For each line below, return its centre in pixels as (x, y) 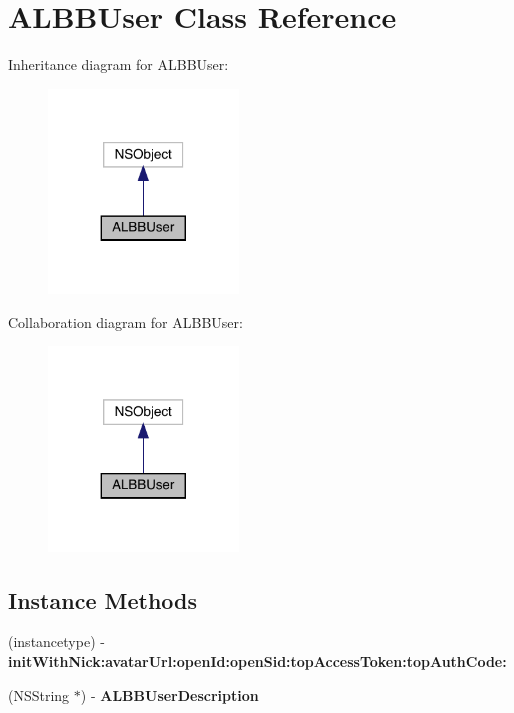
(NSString (39, 694)
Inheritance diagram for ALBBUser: (118, 64)
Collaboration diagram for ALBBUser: (125, 321)
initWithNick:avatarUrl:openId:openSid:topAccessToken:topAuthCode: (257, 661)
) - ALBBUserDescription (169, 694)
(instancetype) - (56, 641)
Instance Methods (102, 599)
